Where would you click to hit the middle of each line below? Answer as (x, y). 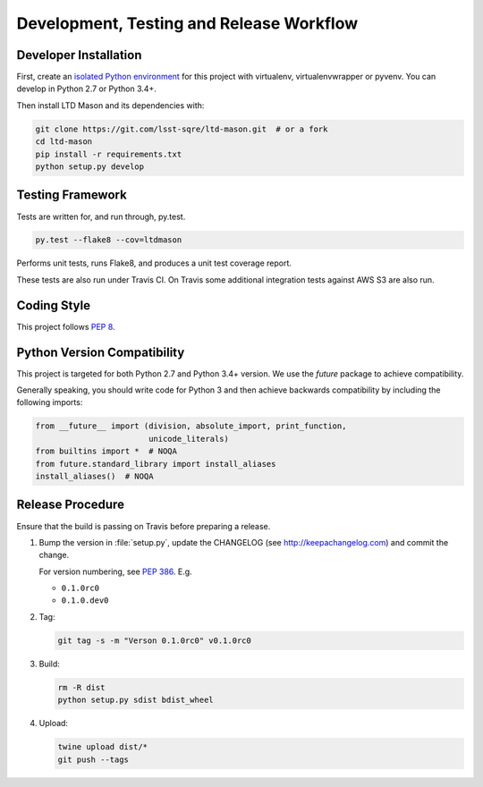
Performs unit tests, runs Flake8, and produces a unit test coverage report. (154, 263)
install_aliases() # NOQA (94, 476)
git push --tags (93, 759)
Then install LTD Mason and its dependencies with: (110, 105)
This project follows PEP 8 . (66, 326)
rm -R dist (81, 687)
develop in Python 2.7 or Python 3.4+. (86, 89)
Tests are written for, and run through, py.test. (101, 216)
